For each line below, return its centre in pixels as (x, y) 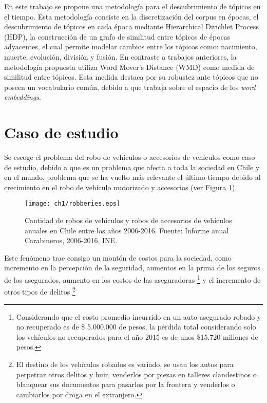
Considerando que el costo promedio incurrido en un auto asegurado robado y (139, 316)
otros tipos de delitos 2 (40, 291)
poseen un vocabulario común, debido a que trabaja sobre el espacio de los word (130, 87)
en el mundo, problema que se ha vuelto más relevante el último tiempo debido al (132, 177)
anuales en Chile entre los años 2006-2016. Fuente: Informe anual (127, 230)
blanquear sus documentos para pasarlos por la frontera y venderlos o (126, 384)
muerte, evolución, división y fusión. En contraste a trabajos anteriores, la (120, 56)
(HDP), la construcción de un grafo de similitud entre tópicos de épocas (117, 36)
